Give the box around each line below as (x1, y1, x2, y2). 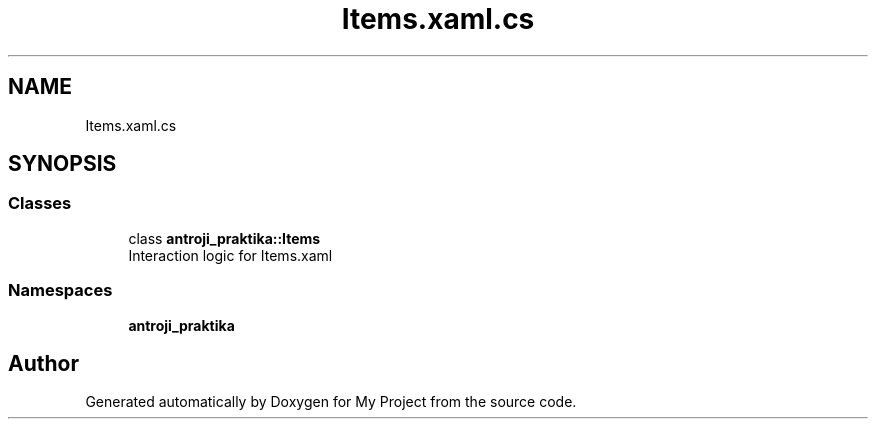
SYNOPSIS (8, 151, 117, 177)
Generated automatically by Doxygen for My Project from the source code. (85, 393, 577, 411)
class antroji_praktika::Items (128, 229, 321, 247)
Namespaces (8, 280, 113, 301)
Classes (8, 193, 72, 214)
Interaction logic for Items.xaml (128, 246, 333, 264)
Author (8, 350, 79, 376)
